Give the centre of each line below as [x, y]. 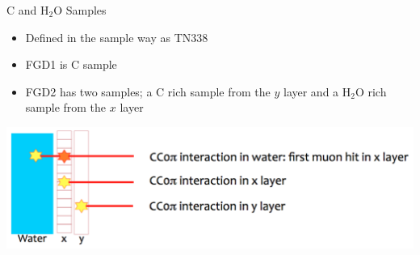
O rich [371, 91]
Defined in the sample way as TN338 [117, 37]
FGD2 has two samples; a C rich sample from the [148, 91]
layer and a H [317, 91]
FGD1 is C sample [71, 64]
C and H [28, 10]
